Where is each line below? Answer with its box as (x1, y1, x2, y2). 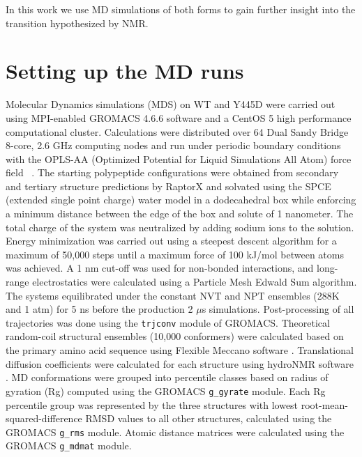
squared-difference (6, 411, 82, 426)
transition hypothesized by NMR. (6, 15, 149, 30)
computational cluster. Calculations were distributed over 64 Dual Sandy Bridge (6, 124, 349, 139)
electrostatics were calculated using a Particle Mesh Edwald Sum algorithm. (32, 274, 357, 289)
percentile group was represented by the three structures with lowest (6, 397, 299, 412)
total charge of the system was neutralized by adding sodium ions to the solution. (6, 219, 354, 234)
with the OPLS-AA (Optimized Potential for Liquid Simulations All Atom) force (6, 151, 352, 166)
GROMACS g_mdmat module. (6, 438, 132, 453)
